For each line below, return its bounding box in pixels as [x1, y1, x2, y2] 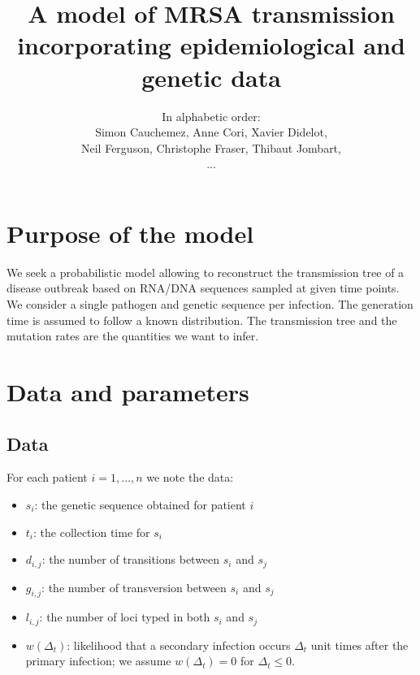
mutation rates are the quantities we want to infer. [6, 327, 259, 344]
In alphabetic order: [162, 107, 261, 124]
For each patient [6, 469, 88, 486]
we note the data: [146, 469, 234, 486]
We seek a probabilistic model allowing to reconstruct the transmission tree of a [6, 263, 405, 280]
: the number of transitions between [41, 551, 220, 568]
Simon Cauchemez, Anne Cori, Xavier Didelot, [95, 123, 327, 141]
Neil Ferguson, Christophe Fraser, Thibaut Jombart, [81, 139, 341, 156]
